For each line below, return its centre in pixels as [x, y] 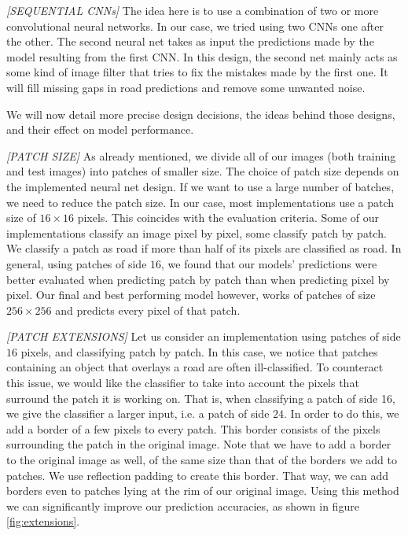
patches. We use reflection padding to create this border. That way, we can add [198, 475]
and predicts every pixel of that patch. [148, 310]
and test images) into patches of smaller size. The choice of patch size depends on [203, 171]
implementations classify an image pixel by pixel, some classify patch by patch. [197, 232]
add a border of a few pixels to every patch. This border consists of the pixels [193, 428]
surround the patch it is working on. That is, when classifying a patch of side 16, [201, 398]
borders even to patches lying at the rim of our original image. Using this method [203, 491]
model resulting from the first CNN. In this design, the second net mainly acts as [202, 56]
